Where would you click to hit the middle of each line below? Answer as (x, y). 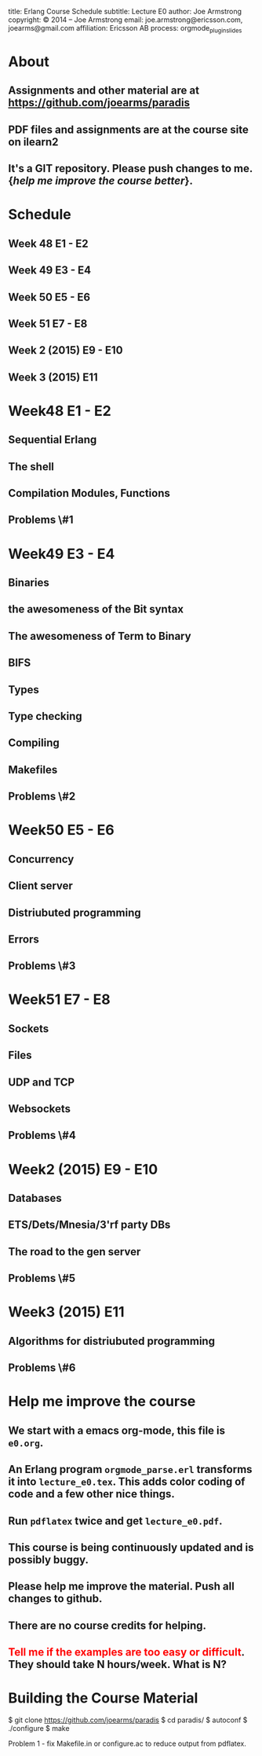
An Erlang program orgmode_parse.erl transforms (130, 1469)
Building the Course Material (103, 1698)
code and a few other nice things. (91, 1494)
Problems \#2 (42, 797)
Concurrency (41, 859)
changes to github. (55, 1599)
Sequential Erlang (53, 440)
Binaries (29, 583)
